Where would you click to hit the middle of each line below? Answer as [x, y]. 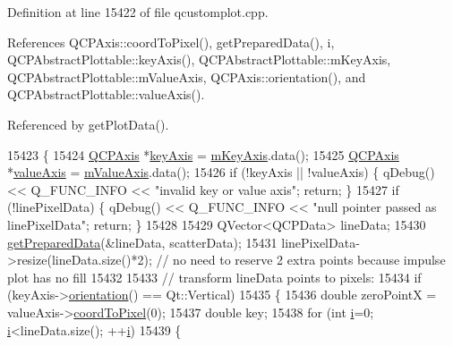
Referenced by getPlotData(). [88, 124]
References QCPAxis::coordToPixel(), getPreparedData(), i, [171, 42]
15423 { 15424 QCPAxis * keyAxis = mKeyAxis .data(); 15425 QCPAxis [203, 154]
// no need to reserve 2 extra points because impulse [301, 260]
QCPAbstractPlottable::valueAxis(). [106, 94]
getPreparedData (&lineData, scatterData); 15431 [142, 242]
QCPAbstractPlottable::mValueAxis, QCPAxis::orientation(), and [187, 76]
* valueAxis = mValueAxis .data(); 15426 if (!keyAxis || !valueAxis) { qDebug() [221, 172]
